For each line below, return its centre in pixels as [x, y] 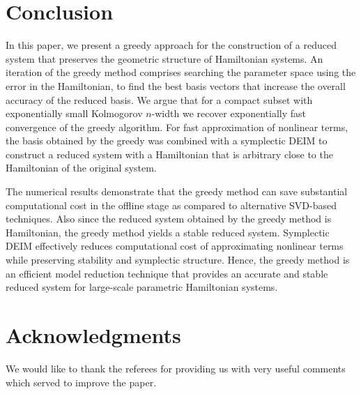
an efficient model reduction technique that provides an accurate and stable [167, 273]
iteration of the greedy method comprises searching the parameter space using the [181, 72]
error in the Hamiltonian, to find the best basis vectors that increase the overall [176, 85]
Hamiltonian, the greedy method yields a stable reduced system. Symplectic [168, 232]
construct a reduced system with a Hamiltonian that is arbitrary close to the [169, 154]
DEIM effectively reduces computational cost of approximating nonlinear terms [175, 246]
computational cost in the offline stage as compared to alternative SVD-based [171, 205]
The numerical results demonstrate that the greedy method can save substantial [177, 191]
